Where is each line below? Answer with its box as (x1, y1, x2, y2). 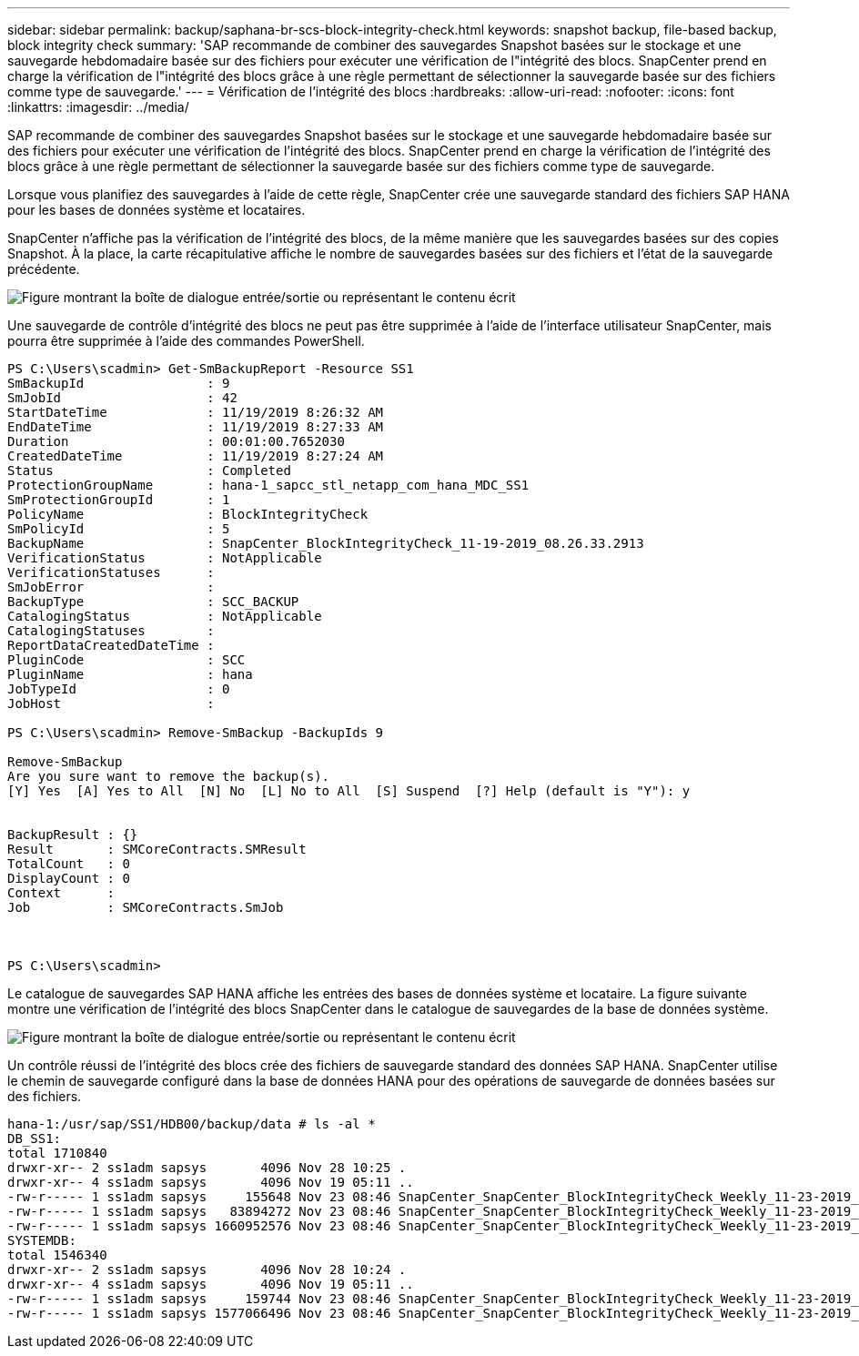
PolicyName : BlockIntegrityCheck (7, 507, 369, 521)
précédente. (7, 261, 80, 277)
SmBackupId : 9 (7, 376, 230, 390)
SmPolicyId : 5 (7, 521, 230, 536)
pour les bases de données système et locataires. (7, 202, 306, 218)
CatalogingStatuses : (7, 623, 215, 638)
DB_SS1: (7, 1131, 62, 1146)
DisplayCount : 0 (7, 871, 130, 885)
